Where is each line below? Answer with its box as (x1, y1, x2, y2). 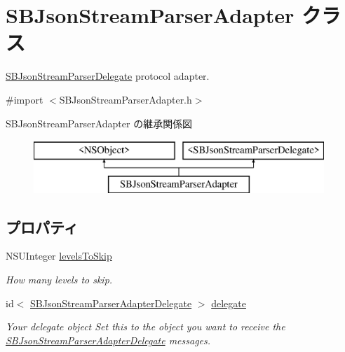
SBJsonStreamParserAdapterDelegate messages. (6, 332, 211, 347)
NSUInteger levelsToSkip (6, 248, 112, 263)
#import (6, 92, 43, 106)
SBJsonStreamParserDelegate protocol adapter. (6, 69, 210, 83)
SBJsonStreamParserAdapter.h (59, 92, 192, 106)
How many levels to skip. (6, 272, 113, 287)
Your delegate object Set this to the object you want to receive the (6, 319, 285, 334)
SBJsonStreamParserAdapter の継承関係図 (6, 115, 193, 130)
